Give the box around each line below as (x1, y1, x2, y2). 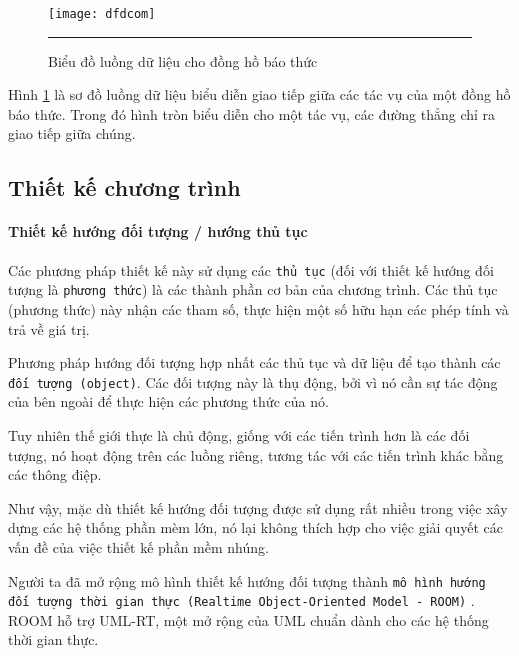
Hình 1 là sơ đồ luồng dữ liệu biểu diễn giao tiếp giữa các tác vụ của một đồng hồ (8, 84, 511, 105)
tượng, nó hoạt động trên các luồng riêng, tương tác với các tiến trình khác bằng (8, 444, 504, 465)
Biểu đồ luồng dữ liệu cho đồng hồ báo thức (48, 50, 318, 71)
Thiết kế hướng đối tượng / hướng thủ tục (8, 221, 308, 242)
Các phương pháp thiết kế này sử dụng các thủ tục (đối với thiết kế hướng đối (8, 259, 494, 280)
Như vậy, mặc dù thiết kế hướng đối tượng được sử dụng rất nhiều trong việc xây (8, 497, 508, 518)
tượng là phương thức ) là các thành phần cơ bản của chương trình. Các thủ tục (8, 279, 498, 300)
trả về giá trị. (8, 318, 90, 339)
